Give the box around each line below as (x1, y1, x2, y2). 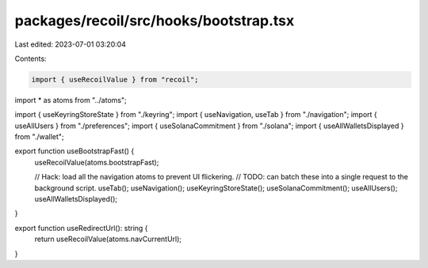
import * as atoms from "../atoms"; (14, 95, 127, 104)
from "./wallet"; (14, 132, 64, 142)
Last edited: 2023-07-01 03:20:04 (14, 40, 127, 49)
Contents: (14, 54, 47, 63)
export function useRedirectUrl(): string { (14, 223, 148, 232)
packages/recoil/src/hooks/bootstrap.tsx (14, 12, 295, 29)
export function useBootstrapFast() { (14, 146, 135, 156)
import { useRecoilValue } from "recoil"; (31, 75, 199, 84)
